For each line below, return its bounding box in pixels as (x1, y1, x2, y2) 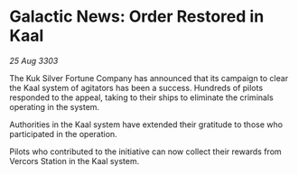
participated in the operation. (9, 128, 117, 139)
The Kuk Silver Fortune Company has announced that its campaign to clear (9, 72, 289, 83)
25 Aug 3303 (9, 55, 59, 66)
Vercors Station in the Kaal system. (9, 155, 140, 166)
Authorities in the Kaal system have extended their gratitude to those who (9, 119, 283, 130)
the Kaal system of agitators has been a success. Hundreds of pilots (9, 82, 264, 93)
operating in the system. (9, 101, 100, 112)
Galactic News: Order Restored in (9, 6, 265, 27)
